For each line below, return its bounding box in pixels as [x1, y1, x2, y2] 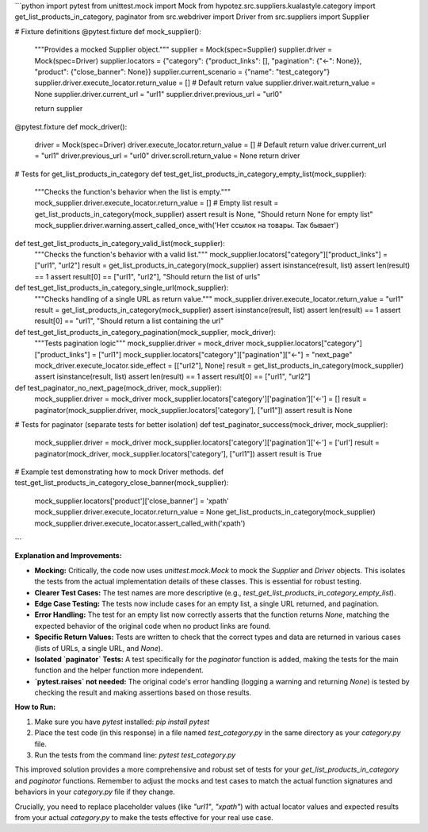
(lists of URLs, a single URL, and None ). [34, 643, 163, 653]
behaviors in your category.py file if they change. [14, 787, 176, 797]
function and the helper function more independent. [34, 665, 204, 675]
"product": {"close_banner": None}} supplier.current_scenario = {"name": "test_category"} [34, 67, 331, 76]
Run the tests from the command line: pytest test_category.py [34, 750, 236, 760]
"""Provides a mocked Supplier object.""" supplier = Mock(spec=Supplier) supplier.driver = [34, 44, 333, 55]
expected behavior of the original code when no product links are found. [34, 621, 271, 630]
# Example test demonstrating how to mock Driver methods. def [14, 467, 224, 476]
